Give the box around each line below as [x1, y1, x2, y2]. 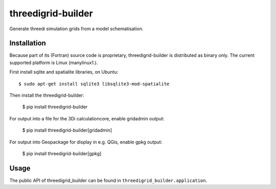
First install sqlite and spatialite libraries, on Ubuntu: [9, 69, 119, 75]
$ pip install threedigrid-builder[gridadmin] [22, 127, 112, 133]
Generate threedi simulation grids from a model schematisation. [9, 26, 144, 32]
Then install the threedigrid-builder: [9, 92, 84, 98]
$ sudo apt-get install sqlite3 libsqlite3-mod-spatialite [18, 81, 170, 87]
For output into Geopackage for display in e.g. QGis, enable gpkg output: [9, 139, 163, 145]
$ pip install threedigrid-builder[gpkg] [22, 150, 102, 156]
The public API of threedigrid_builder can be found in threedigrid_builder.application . [9, 177, 207, 183]
